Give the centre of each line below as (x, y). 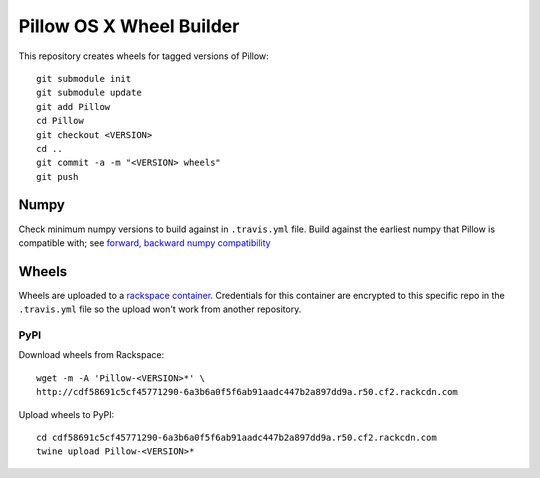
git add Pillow (73, 106)
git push (57, 176)
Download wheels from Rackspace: (91, 355)
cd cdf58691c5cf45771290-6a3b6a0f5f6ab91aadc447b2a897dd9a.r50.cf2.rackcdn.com (236, 437)
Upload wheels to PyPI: (66, 414)
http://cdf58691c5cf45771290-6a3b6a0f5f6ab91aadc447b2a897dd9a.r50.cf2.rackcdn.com (247, 392)
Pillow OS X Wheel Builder (129, 26)
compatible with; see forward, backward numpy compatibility (144, 242)
